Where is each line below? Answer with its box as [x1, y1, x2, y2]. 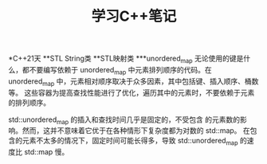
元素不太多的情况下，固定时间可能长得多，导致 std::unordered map [22, 136, 238, 147]
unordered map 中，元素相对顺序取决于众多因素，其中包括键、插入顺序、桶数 [8, 76, 259, 88]
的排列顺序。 [8, 97, 50, 107]
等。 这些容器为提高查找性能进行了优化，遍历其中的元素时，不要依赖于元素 [8, 88, 255, 97]
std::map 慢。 [23, 147, 69, 157]
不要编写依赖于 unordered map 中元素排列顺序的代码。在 [29, 64, 213, 76]
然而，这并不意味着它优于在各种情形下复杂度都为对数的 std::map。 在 [22, 126, 251, 135]
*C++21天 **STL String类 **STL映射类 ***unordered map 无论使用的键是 [8, 53, 244, 64]
